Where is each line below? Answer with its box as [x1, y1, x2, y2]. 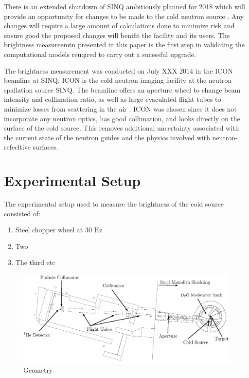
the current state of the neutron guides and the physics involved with [4, 132, 210, 142]
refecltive [4, 142, 31, 152]
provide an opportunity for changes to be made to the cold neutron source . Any [4, 11, 244, 21]
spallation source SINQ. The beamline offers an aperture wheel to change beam [4, 84, 241, 94]
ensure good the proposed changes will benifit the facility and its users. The [4, 30, 230, 40]
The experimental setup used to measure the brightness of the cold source [4, 199, 224, 209]
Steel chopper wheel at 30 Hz [15, 225, 103, 235]
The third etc [15, 257, 55, 267]
